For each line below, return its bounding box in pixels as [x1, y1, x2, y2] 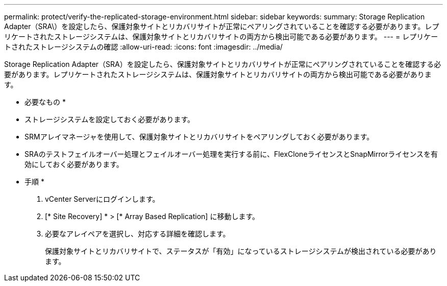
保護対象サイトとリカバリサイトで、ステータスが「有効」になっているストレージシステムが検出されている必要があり [45, 247, 437, 255]
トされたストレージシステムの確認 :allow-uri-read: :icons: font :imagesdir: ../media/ [4, 42, 283, 51]
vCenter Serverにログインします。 [45, 195, 160, 203]
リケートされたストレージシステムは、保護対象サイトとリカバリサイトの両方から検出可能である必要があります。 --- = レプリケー [4, 32, 438, 41]
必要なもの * [24, 98, 66, 106]
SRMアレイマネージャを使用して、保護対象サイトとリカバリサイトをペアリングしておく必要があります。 [24, 132, 374, 141]
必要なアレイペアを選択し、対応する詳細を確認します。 [45, 229, 230, 238]
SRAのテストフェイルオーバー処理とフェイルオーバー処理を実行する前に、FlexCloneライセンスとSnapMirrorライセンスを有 [24, 150, 438, 158]
